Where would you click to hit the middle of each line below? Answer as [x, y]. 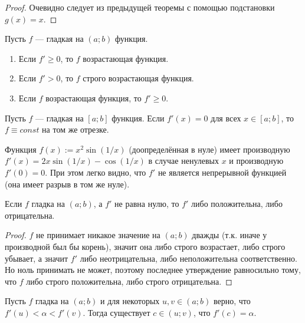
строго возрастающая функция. [138, 78]
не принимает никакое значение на [98, 235]
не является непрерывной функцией [222, 172]
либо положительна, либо [237, 204]
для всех [226, 118]
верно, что [232, 301]
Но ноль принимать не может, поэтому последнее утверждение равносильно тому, [153, 270]
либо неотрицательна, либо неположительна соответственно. [188, 258]
